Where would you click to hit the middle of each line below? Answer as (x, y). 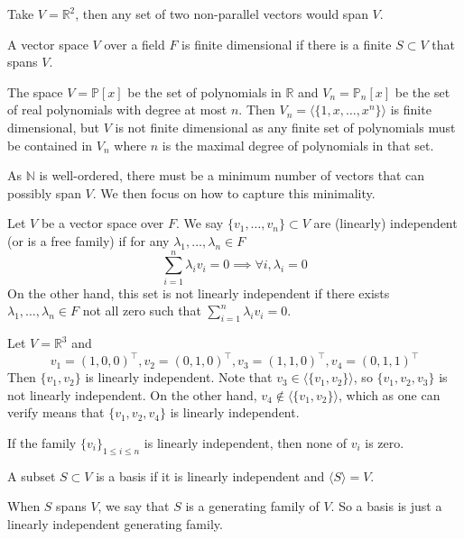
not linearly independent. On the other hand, (132, 394)
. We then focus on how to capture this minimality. (234, 192)
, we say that (134, 506)
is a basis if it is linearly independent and (210, 475)
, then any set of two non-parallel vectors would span (222, 14)
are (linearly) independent (385, 223)
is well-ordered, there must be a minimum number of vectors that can (232, 175)
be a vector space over (102, 223)
